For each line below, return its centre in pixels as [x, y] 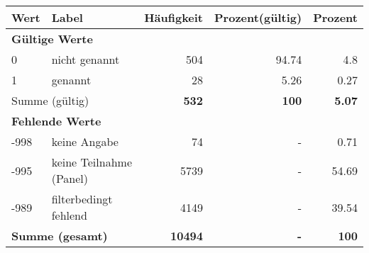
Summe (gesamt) [60, 236]
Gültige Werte [52, 39]
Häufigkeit [174, 17]
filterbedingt [82, 199]
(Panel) [70, 178]
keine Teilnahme [92, 162]
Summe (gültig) [50, 100]
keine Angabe [85, 141]
